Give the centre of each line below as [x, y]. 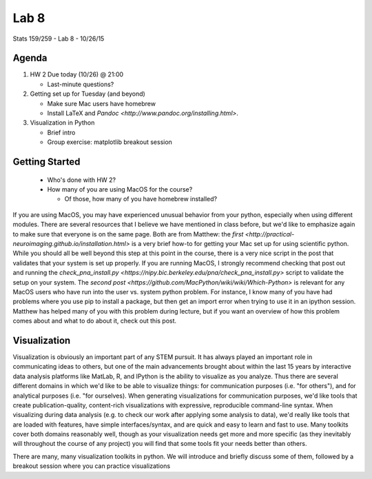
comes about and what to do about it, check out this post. [95, 321]
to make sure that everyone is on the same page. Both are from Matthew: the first [128, 234]
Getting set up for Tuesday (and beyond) [88, 94]
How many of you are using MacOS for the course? [120, 189]
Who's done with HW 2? [82, 180]
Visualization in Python [62, 123]
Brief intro [61, 132]
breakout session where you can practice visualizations [92, 466]
